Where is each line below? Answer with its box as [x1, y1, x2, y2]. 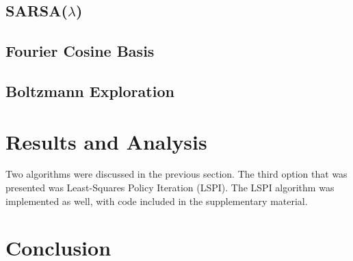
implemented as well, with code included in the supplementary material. [5, 193, 308, 208]
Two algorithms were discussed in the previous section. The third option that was [5, 167, 348, 181]
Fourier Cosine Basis [5, 40, 155, 61]
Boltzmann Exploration [5, 80, 174, 101]
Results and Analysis [5, 127, 207, 155]
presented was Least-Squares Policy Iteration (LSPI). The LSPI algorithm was [5, 180, 335, 195]
